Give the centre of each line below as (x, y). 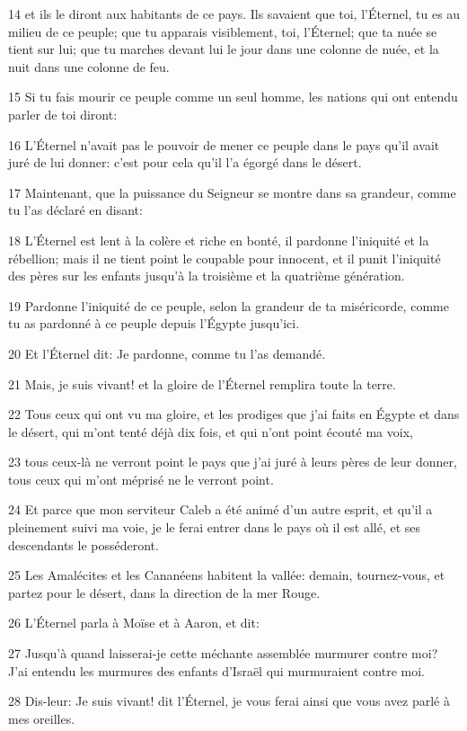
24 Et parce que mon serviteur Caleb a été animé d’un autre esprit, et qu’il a (220, 509)
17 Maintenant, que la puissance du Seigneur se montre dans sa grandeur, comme (232, 192)
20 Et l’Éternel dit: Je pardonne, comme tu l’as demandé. (167, 353)
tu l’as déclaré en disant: (75, 210)
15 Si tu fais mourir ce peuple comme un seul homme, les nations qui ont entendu (233, 97)
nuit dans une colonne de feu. (89, 66)
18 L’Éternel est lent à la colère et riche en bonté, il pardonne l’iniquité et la (219, 240)
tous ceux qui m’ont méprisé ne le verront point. (141, 479)
